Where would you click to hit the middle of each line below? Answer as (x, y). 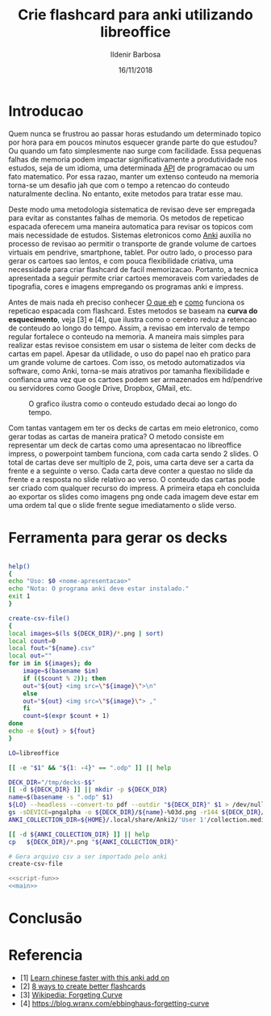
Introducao (46, 111)
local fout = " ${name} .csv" (52, 649)
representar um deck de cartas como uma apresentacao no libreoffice (125, 445)
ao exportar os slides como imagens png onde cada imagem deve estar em (134, 496)
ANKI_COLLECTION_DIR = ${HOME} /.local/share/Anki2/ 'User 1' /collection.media (138, 820)
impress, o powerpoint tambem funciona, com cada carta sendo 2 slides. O (133, 453)
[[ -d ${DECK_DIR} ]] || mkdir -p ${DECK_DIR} (88, 790)
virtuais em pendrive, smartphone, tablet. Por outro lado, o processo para (130, 252)
